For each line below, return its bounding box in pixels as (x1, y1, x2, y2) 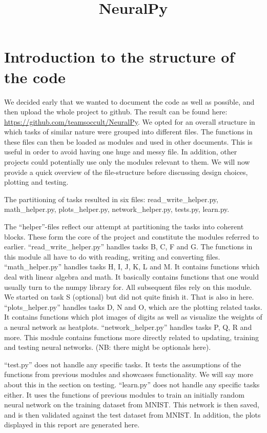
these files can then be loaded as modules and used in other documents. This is (4, 136, 253, 147)
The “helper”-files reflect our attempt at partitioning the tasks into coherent (4, 221, 244, 232)
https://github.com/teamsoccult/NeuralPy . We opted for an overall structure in (4, 116, 255, 127)
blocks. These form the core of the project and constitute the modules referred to (4, 231, 259, 242)
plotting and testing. (4, 176, 69, 187)
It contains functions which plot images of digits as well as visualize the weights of (4, 311, 262, 322)
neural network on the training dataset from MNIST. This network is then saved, (4, 399, 259, 410)
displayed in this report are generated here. (4, 419, 140, 430)
